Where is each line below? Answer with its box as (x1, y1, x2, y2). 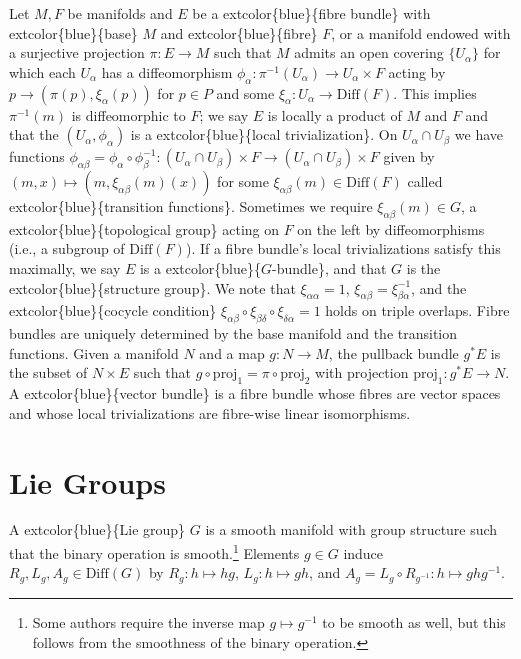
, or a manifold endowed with (331, 22, 511, 43)
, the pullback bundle (328, 342, 459, 363)
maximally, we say (9, 257, 121, 278)
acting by (388, 61, 446, 82)
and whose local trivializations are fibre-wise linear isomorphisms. (9, 402, 411, 423)
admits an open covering (294, 42, 444, 63)
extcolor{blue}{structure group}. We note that (9, 277, 296, 298)
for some (217, 170, 269, 191)
